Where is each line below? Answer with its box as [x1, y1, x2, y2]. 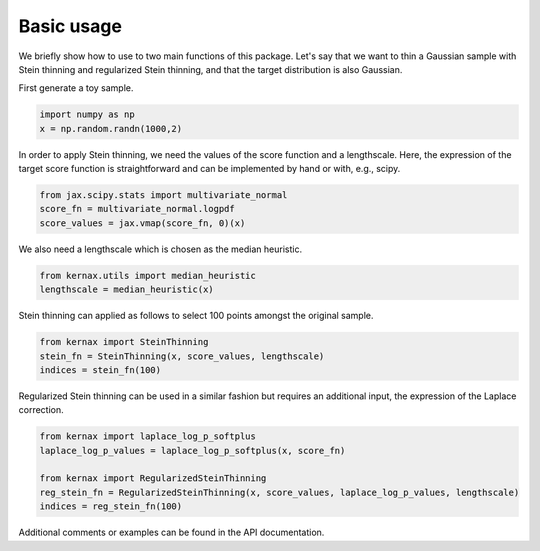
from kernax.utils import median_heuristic [39, 270, 257, 281]
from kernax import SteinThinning [39, 336, 209, 348]
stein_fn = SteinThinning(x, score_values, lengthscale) [39, 350, 325, 362]
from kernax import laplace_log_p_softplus [39, 431, 257, 442]
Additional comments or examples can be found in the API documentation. [18, 526, 325, 539]
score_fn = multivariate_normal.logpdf [39, 203, 235, 215]
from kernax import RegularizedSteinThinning [39, 473, 267, 484]
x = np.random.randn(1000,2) [39, 123, 183, 134]
